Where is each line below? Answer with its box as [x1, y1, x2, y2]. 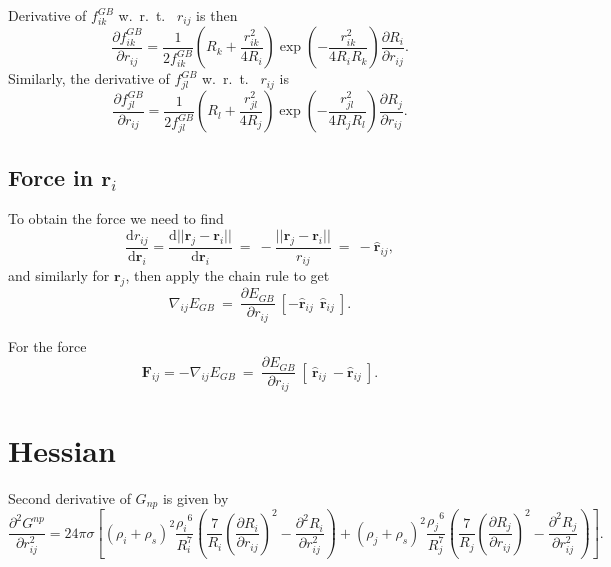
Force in [8, 161, 94, 192]
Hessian [8, 429, 116, 470]
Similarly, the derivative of [8, 68, 170, 89]
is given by [162, 487, 229, 508]
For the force [8, 335, 87, 356]
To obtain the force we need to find [8, 208, 224, 229]
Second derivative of [8, 487, 131, 508]
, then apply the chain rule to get [125, 265, 330, 286]
